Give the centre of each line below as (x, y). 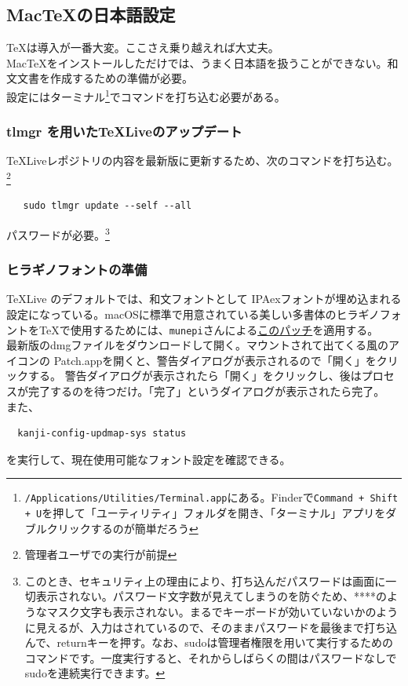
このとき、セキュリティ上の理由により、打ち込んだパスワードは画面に (205, 580)
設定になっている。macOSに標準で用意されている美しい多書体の (171, 314)
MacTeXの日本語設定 (91, 15)
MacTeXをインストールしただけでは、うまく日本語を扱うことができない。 (197, 62)
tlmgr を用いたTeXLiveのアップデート (124, 131)
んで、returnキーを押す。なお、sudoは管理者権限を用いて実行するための (209, 642)
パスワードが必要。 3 (58, 233)
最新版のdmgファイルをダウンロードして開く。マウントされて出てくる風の (197, 345)
